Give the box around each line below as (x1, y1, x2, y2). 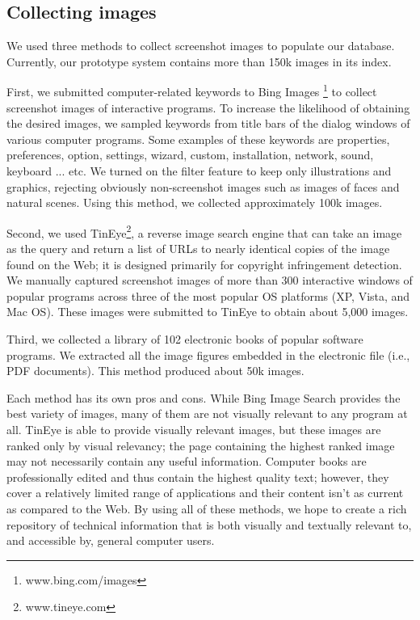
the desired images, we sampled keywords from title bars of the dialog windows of (6, 115, 410, 132)
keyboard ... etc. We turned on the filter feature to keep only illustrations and (6, 162, 392, 179)
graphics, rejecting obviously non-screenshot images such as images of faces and (6, 178, 400, 195)
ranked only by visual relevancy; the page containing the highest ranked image (6, 437, 395, 453)
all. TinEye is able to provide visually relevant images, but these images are (6, 420, 381, 437)
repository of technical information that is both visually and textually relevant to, (6, 516, 412, 533)
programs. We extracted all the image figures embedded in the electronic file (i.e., (6, 346, 410, 363)
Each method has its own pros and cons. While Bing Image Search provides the (6, 389, 401, 406)
